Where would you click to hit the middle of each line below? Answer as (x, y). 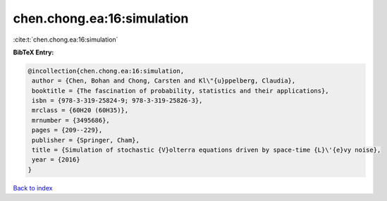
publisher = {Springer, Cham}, (86, 140)
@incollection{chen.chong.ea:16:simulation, (106, 71)
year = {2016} (56, 160)
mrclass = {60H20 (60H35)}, (80, 110)
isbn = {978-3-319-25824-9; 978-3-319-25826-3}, (117, 101)
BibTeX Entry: (33, 52)
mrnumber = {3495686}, (71, 120)
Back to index (33, 188)
